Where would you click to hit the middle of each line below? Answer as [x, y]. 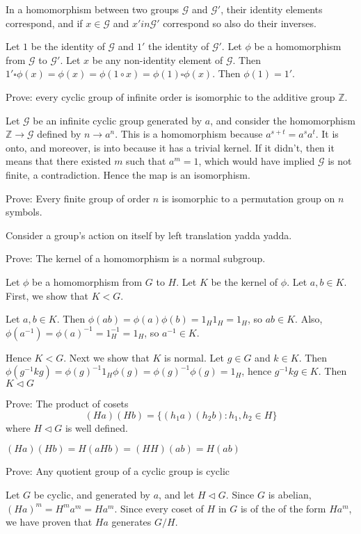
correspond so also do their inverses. [240, 23]
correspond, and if [44, 23]
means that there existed [58, 161]
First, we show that [47, 295]
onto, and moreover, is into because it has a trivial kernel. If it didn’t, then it [170, 147]
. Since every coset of [159, 508]
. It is [327, 134]
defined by [59, 134]
